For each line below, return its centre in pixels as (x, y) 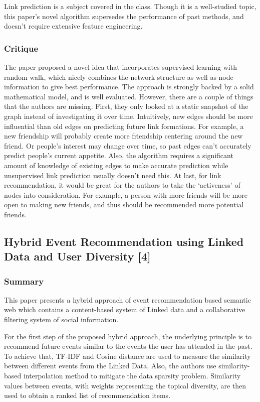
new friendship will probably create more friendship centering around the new (123, 136)
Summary (24, 281)
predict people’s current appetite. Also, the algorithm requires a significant (119, 155)
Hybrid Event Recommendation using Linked (124, 241)
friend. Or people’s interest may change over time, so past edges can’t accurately (128, 145)
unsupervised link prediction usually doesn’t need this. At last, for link (113, 175)
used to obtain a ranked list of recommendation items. (87, 395)
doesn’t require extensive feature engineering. (73, 26)
